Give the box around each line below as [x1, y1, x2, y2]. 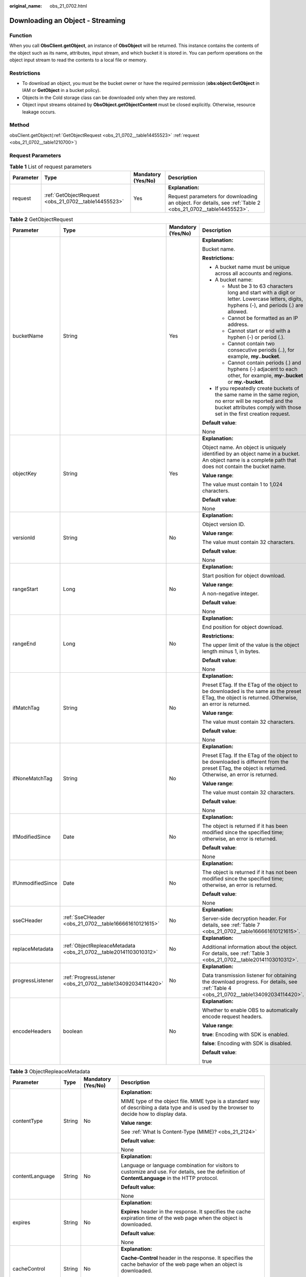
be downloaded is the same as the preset [202, 688, 301, 695]
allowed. [227, 308, 248, 315]
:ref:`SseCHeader [63, 914, 105, 921]
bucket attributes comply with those [215, 404, 301, 411]
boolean [63, 1028, 83, 1035]
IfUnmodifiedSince [12, 880, 58, 887]
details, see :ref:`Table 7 [202, 921, 260, 929]
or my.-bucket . [227, 379, 265, 386]
